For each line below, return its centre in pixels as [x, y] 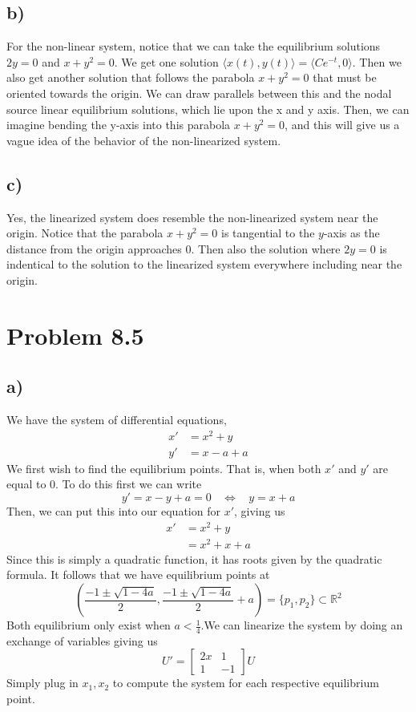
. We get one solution [166, 61]
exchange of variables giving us [82, 640]
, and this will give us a [342, 125]
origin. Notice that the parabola [85, 233]
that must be [345, 77]
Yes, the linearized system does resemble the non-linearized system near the [192, 217]
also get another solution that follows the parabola [131, 77]
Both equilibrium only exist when [89, 625]
